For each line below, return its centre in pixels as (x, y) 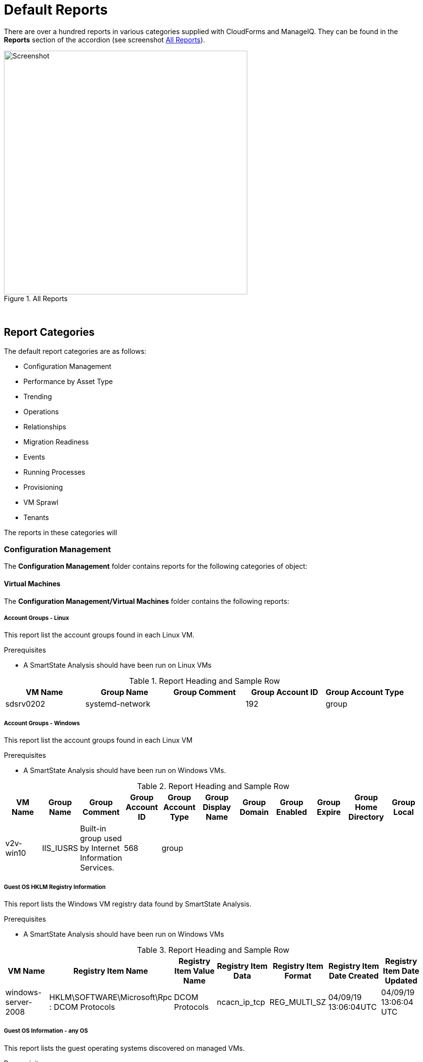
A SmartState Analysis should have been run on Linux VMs (118, 665)
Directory (366, 817)
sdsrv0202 (25, 704)
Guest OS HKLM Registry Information (55, 887)
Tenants (36, 517)
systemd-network (118, 704)
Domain (254, 812)
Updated (401, 980)
